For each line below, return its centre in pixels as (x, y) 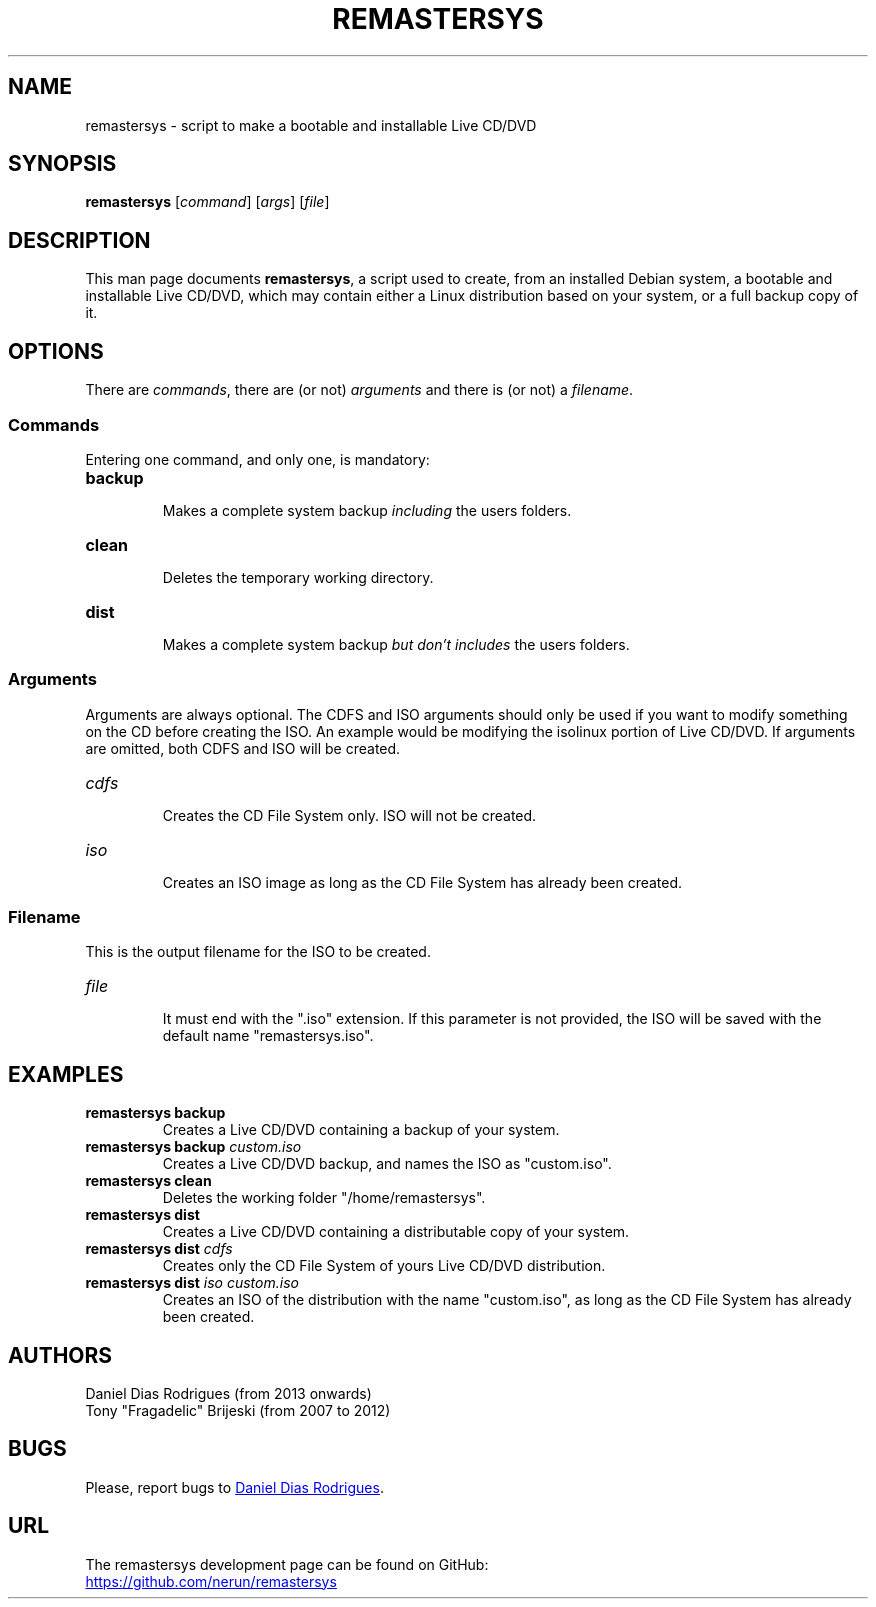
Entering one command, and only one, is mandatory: (257, 459)
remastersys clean (148, 1181)
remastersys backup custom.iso (193, 1147)
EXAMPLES (66, 1074)
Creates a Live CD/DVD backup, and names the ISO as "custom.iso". (387, 1164)
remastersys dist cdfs (159, 1249)
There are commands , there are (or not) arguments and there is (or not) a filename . (359, 390)
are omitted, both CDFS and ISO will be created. (243, 748)
